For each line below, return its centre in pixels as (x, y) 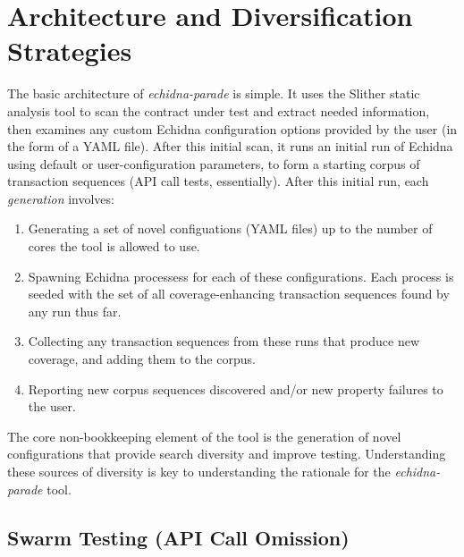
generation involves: (61, 198)
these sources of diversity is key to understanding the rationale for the (199, 471)
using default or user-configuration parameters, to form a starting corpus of (214, 163)
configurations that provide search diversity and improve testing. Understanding (227, 454)
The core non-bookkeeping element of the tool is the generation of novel (204, 436)
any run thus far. (75, 311)
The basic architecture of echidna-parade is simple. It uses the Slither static (214, 93)
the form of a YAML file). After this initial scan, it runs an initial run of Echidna (230, 146)
